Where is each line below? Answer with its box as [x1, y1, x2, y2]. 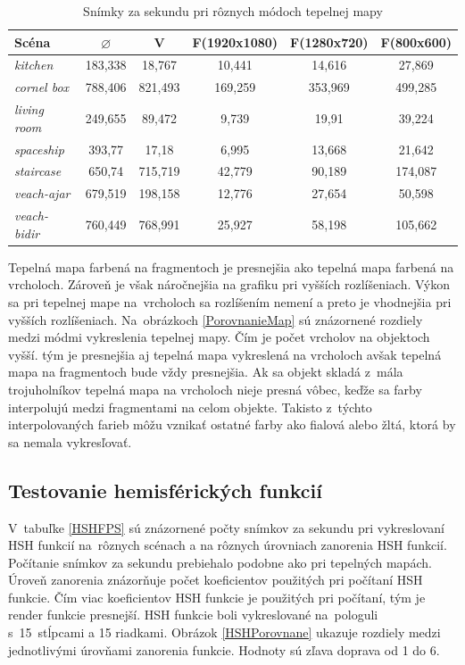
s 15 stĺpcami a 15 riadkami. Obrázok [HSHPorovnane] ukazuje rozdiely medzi [8, 623, 441, 642]
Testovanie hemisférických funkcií [8, 476, 322, 503]
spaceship [14, 139, 64, 158]
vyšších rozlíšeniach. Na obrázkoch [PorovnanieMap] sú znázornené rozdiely [8, 310, 423, 328]
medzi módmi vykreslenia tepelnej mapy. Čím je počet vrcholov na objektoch [8, 328, 430, 346]
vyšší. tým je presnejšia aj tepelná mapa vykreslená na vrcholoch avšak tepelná [8, 345, 442, 363]
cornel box [14, 78, 70, 96]
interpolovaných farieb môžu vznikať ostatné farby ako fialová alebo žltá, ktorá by [8, 415, 456, 434]
